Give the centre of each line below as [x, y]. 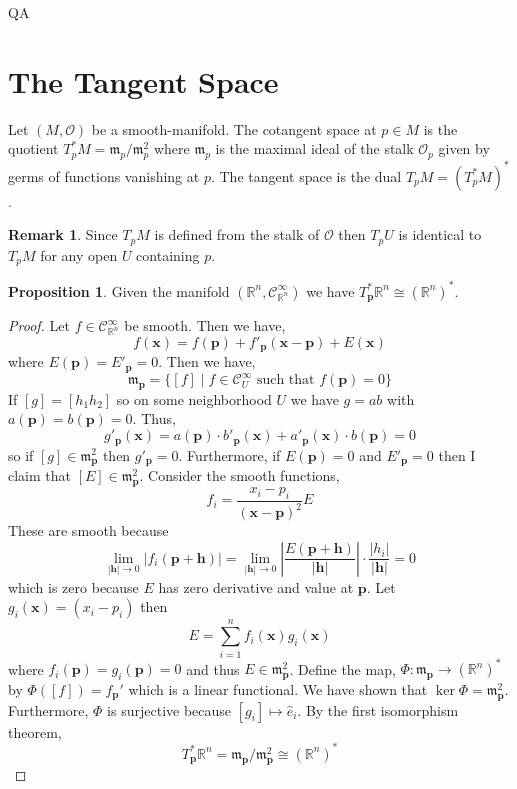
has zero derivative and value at [256, 586]
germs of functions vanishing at [104, 175]
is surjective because [169, 709]
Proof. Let [39, 325]
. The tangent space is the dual [306, 175]
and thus [213, 668]
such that [285, 380]
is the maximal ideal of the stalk [314, 148]
